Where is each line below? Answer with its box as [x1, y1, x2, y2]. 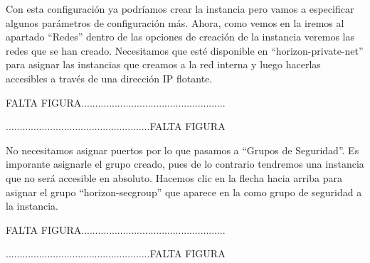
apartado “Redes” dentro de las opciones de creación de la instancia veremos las [6, 29, 354, 44]
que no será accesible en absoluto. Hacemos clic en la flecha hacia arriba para [6, 170, 342, 185]
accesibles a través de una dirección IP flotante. [6, 70, 213, 85]
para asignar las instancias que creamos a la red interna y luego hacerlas [6, 57, 321, 72]
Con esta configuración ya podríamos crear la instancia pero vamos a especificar [6, 1, 354, 16]
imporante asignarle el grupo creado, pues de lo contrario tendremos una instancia [6, 156, 364, 171]
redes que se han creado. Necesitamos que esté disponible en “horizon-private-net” [6, 43, 364, 58]
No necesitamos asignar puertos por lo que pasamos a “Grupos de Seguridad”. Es [6, 142, 359, 157]
